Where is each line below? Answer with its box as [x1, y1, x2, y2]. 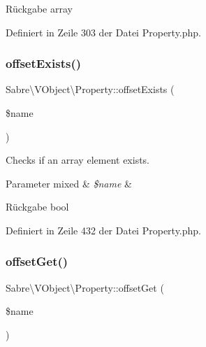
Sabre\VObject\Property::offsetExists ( [6, 82, 175, 97]
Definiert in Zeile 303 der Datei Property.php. [6, 24, 201, 39]
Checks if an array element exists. [6, 153, 149, 167]
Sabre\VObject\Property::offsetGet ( [6, 280, 164, 295]
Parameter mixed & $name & [6, 176, 132, 190]
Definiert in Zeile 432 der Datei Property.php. [6, 222, 201, 237]
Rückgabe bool [6, 199, 69, 214]
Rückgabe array [6, 1, 73, 15]
